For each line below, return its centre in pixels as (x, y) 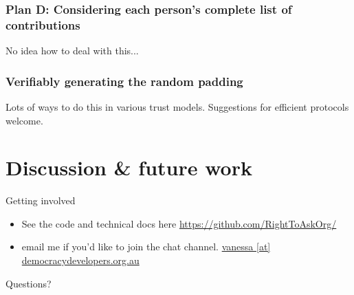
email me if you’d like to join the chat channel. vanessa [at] (146, 247)
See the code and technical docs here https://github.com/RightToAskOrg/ (179, 223)
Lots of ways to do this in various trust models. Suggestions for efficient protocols (177, 106)
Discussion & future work (129, 167)
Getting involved (41, 200)
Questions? (29, 283)
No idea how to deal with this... (72, 51)
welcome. (24, 120)
